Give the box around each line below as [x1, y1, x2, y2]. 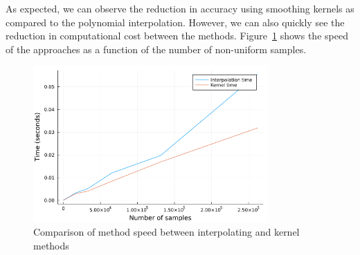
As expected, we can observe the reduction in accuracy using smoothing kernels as [6, 1, 354, 15]
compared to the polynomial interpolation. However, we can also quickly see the [6, 15, 345, 29]
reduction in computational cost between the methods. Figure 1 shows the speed [6, 28, 348, 43]
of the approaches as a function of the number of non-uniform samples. [6, 41, 307, 56]
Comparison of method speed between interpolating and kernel [33, 225, 300, 239]
